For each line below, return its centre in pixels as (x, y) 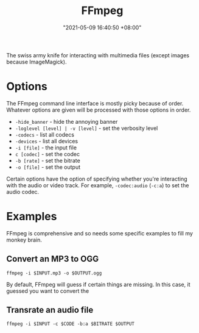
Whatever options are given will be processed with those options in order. (99, 110)
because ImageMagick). (37, 62)
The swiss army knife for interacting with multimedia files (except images (98, 55)
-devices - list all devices (46, 141)
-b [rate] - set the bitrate (47, 160)
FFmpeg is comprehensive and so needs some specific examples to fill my (100, 233)
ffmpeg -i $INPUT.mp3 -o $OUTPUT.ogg (54, 273)
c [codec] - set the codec (47, 154)
